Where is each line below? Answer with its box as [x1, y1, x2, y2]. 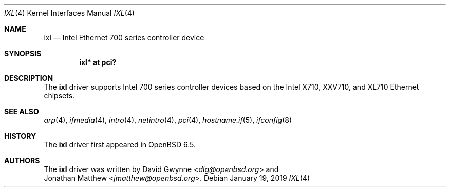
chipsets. [44, 91, 75, 100]
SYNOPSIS [4, 49, 42, 58]
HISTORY [4, 132, 36, 140]
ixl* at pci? [79, 58, 117, 67]
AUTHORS [4, 156, 40, 165]
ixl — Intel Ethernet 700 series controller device [44, 33, 204, 42]
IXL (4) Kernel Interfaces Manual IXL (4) [4, 9, 135, 17]
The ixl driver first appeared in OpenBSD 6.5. [44, 140, 196, 149]
